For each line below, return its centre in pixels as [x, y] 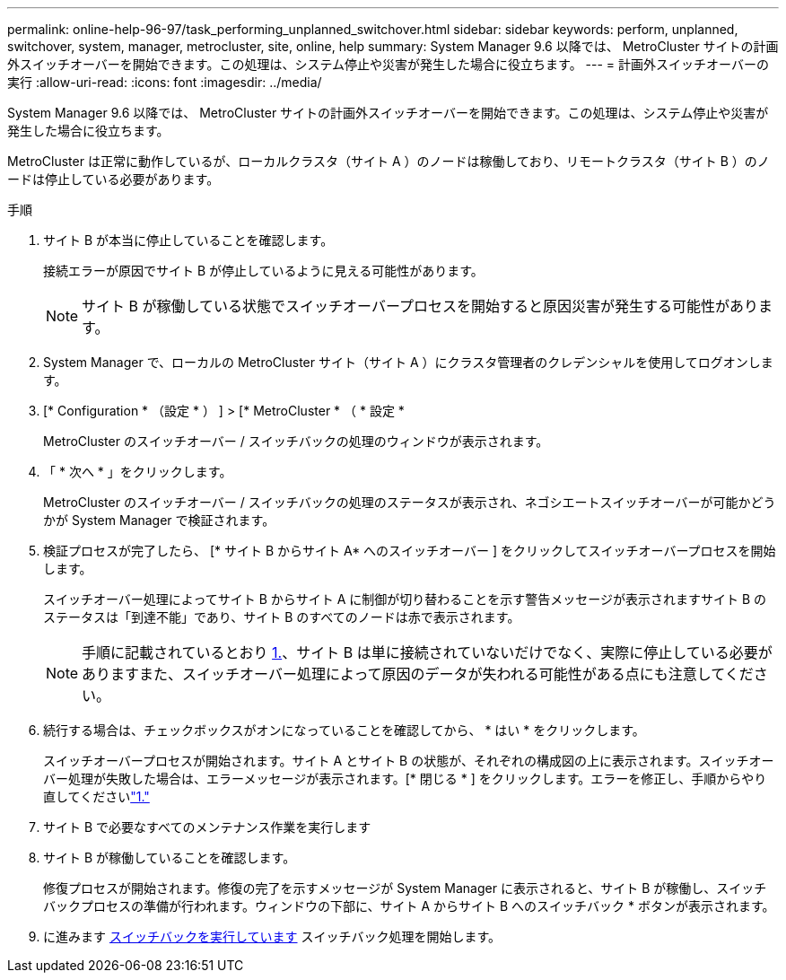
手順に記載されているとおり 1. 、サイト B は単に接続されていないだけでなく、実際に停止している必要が [427, 652]
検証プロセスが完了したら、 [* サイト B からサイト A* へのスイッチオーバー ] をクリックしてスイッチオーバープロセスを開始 [410, 551]
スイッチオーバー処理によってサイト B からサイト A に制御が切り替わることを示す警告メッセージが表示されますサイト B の [405, 599]
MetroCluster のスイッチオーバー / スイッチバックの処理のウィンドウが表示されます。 [296, 441]
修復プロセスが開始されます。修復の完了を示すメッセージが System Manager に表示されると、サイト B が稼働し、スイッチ [405, 888]
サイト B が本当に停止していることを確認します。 [188, 240]
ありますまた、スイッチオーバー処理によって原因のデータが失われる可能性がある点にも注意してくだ [418, 674]
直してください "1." [96, 796]
